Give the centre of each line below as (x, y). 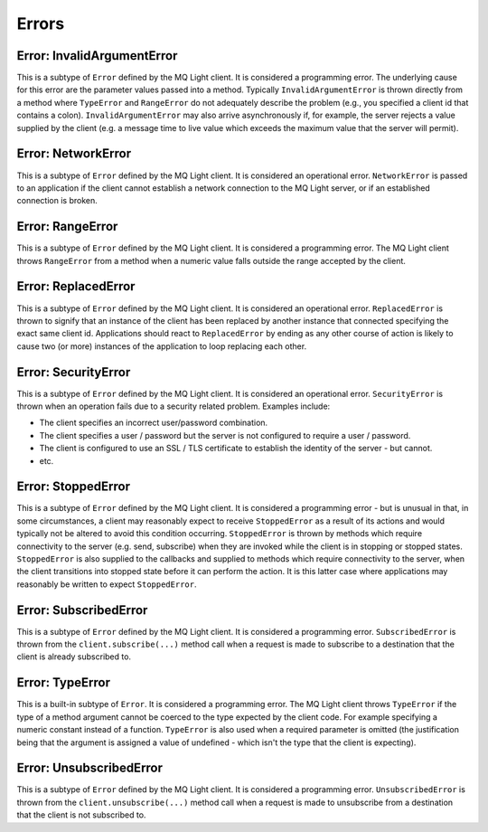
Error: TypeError (63, 683)
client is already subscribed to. (74, 657)
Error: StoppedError (74, 487)
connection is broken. (57, 201)
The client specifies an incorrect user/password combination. (154, 423)
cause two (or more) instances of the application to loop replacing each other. (162, 346)
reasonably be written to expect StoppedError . (107, 584)
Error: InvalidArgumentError (97, 56)
